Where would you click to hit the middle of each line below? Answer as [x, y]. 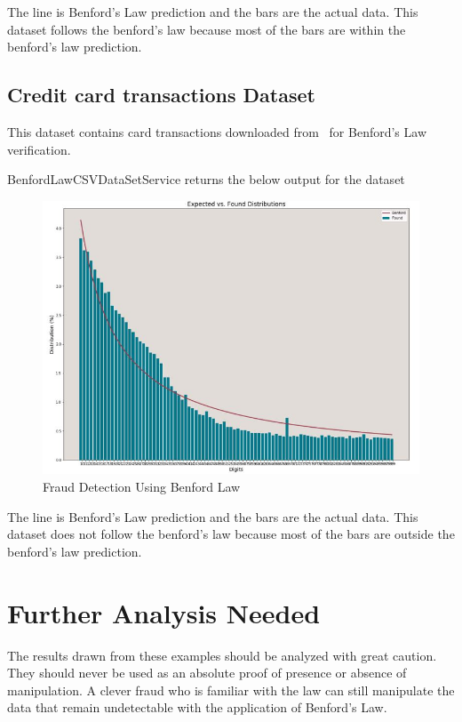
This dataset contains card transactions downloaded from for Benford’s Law [217, 131]
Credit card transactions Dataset [161, 95]
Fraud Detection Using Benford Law [142, 487]
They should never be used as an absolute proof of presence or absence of [207, 673]
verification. [39, 149]
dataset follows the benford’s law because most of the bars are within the [207, 29]
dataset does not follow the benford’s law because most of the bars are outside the [231, 534]
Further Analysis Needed [164, 612]
